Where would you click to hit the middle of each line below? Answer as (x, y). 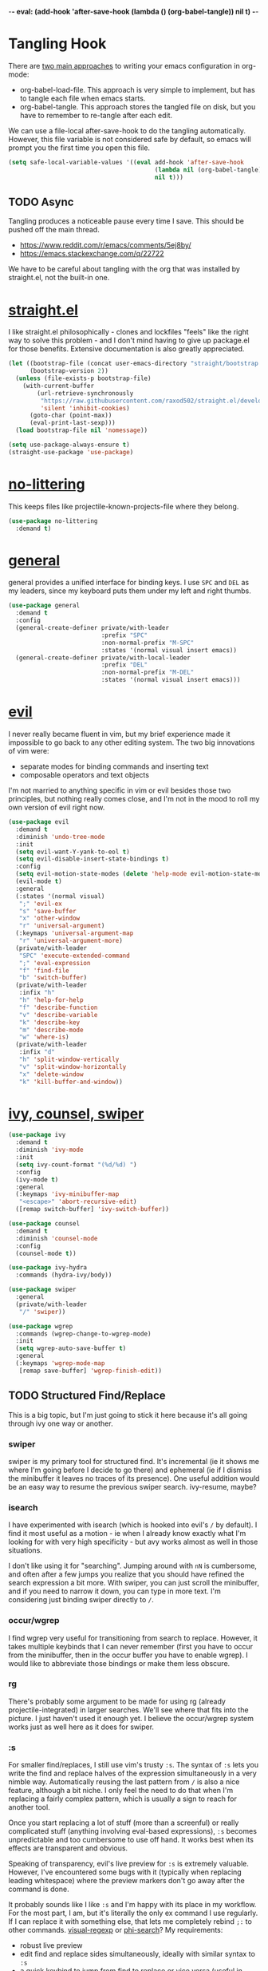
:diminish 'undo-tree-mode (60, 837)
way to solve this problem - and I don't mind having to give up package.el (129, 340)
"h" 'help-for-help (51, 1000)
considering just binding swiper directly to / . (81, 1600)
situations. (25, 1550)
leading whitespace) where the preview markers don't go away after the (126, 1881)
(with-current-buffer (58, 386)
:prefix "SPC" (124, 635)
